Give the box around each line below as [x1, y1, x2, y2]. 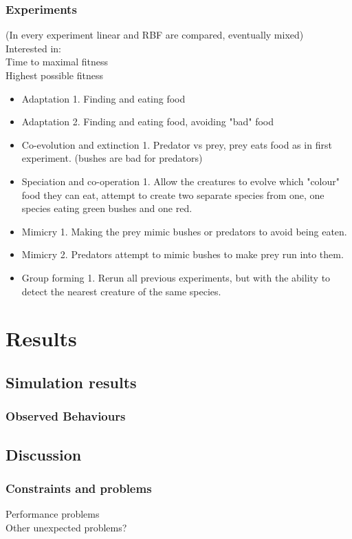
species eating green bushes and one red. [21, 201, 192, 215]
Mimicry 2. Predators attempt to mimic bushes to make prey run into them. [21, 247, 344, 262]
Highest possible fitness [5, 68, 103, 82]
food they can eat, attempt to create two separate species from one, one [21, 187, 324, 202]
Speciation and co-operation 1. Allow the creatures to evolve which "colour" [21, 173, 340, 188]
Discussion [5, 443, 82, 465]
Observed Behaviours [5, 408, 126, 425]
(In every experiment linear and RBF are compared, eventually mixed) [5, 28, 304, 42]
